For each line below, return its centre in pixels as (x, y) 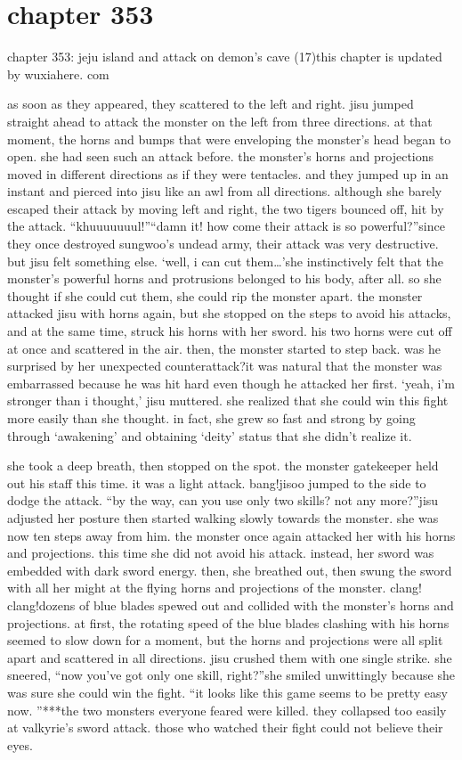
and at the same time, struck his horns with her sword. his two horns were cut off (230, 331)
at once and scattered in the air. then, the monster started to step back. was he (224, 348)
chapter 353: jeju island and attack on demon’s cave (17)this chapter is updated (225, 57)
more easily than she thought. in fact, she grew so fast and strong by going (211, 418)
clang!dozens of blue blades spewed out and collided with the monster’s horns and (231, 605)
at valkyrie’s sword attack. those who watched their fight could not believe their (225, 727)
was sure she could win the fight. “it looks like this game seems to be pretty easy (227, 692)
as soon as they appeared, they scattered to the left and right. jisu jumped (211, 104)
